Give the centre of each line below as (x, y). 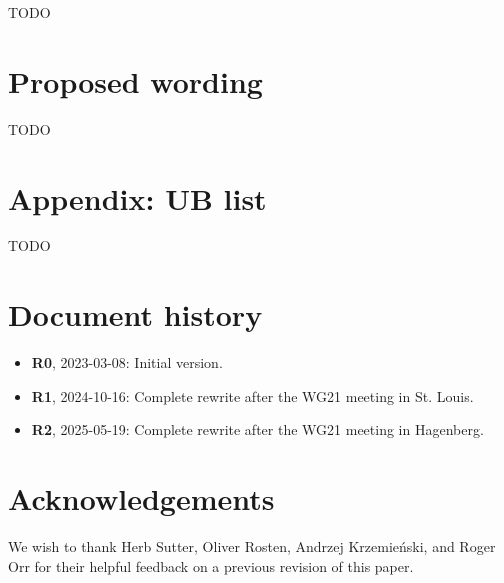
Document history (135, 314)
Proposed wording (135, 80)
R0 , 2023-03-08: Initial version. (127, 362)
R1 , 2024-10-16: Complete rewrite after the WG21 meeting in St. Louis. (252, 395)
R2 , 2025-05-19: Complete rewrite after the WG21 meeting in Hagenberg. (257, 429)
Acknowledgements (141, 498)
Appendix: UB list (137, 197)
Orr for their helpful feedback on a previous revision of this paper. (211, 565)
